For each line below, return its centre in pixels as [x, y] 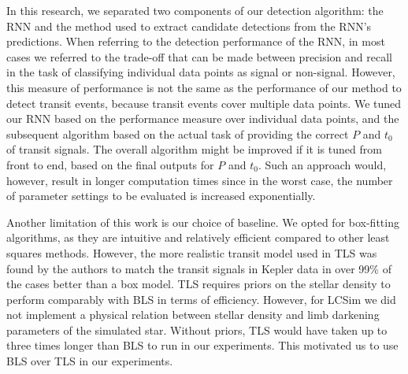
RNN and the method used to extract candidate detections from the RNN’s [189, 26]
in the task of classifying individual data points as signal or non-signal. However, [201, 72]
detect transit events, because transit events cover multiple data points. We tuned [204, 103]
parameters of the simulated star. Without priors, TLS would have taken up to [197, 330]
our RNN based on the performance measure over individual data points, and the [203, 118]
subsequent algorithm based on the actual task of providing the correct [178, 133]
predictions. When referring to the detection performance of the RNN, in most [196, 41]
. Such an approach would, [322, 164]
